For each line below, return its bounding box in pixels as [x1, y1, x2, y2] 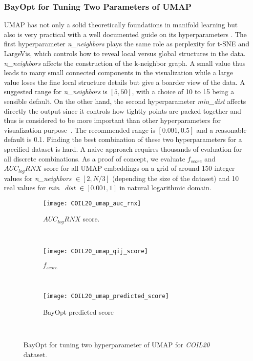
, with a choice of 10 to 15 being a [132, 86, 234, 97]
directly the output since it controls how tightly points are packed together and [4, 105, 241, 116]
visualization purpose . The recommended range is [4, 124, 155, 135]
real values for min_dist [4, 182, 76, 193]
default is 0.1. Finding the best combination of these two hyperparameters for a [4, 134, 242, 144]
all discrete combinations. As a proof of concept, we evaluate [4, 153, 185, 163]
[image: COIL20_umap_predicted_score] [43, 293, 169, 300]
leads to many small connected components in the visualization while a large [4, 67, 233, 78]
